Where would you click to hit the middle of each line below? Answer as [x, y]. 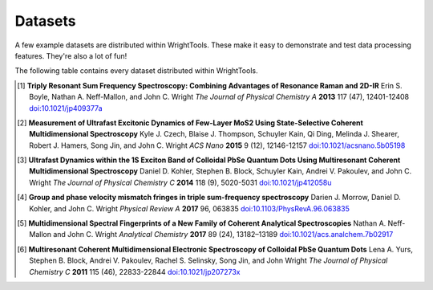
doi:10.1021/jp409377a [66, 108]
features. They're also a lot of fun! [71, 55]
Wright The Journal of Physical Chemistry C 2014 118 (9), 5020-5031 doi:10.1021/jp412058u [180, 182]
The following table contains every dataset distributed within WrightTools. [136, 71]
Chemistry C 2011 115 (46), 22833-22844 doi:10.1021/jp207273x [135, 272]
